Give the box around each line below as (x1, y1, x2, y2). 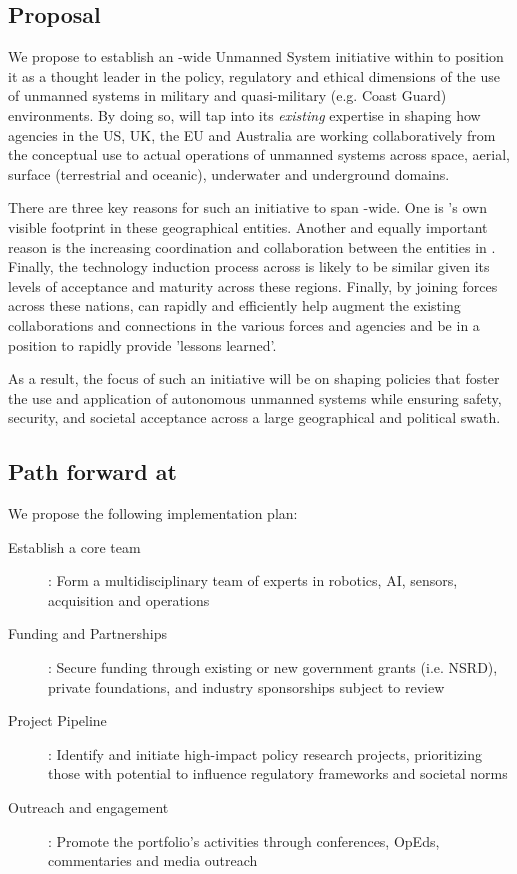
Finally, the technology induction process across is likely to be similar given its (8, 256, 490, 277)
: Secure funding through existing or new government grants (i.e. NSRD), (48, 657, 498, 678)
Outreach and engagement (8, 797, 169, 818)
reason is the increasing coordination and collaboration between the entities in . (8, 236, 496, 257)
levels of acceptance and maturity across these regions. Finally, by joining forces (8, 275, 498, 296)
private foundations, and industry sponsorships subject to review (48, 676, 445, 697)
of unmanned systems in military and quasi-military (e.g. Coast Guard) (8, 85, 447, 106)
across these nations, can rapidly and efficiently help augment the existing (8, 295, 461, 316)
